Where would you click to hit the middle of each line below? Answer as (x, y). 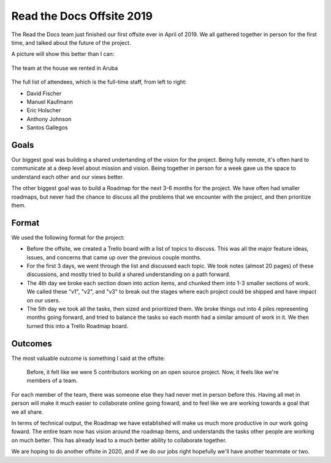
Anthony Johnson (49, 119)
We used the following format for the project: (68, 237)
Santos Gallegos (47, 128)
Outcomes (32, 343)
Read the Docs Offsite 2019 (82, 16)
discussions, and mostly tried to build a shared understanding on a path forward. (129, 274)
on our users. (44, 300)
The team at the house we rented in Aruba (65, 68)
